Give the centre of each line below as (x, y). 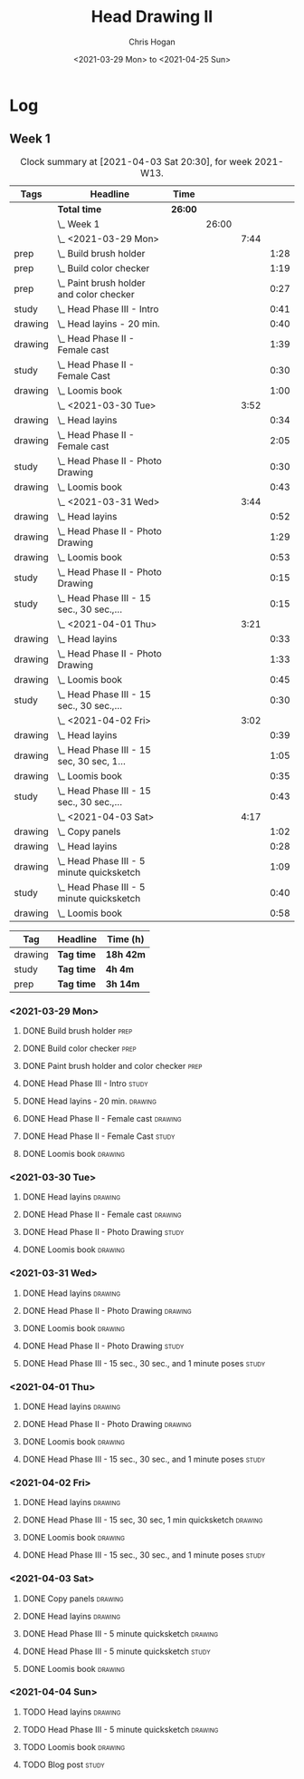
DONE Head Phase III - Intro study (85, 1084)
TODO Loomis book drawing (74, 1746)
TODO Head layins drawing (71, 1712)
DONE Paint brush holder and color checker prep (112, 1066)
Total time (80, 209)
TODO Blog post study (64, 1764)
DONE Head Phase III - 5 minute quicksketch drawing (120, 1633)
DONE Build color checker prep (80, 1048)
